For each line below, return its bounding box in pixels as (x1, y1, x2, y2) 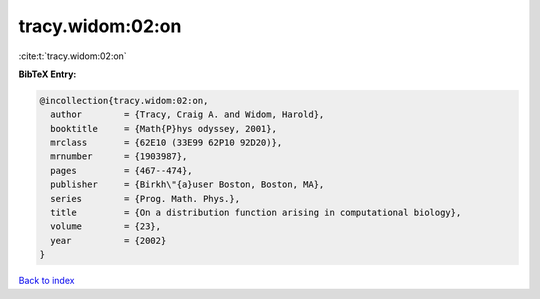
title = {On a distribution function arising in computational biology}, (50, 207, 462, 219)
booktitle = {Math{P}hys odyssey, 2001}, (50, 123, 277, 134)
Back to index (18, 275, 75, 287)
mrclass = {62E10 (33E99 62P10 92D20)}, (50, 137, 283, 149)
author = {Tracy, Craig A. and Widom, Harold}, (50, 109, 325, 120)
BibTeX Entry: (18, 68, 77, 80)
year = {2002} (50, 235, 167, 246)
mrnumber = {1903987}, (50, 151, 188, 162)
